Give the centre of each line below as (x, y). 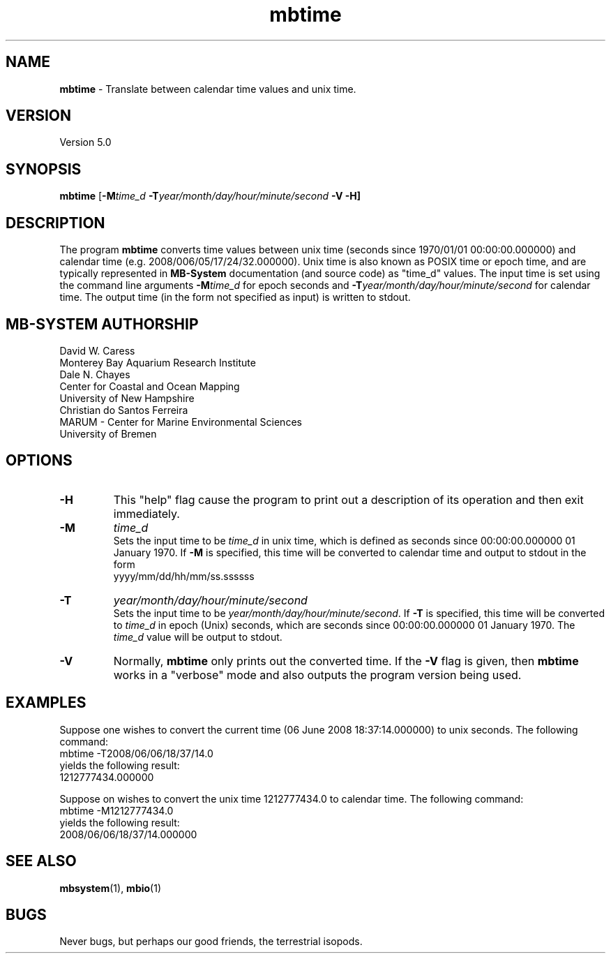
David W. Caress (97, 350)
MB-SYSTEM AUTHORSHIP (102, 324)
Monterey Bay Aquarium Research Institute (158, 362)
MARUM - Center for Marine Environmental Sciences (181, 422)
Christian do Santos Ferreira (124, 410)
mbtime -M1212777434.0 (116, 810)
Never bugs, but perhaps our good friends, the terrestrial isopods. (211, 942)
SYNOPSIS (44, 169)
